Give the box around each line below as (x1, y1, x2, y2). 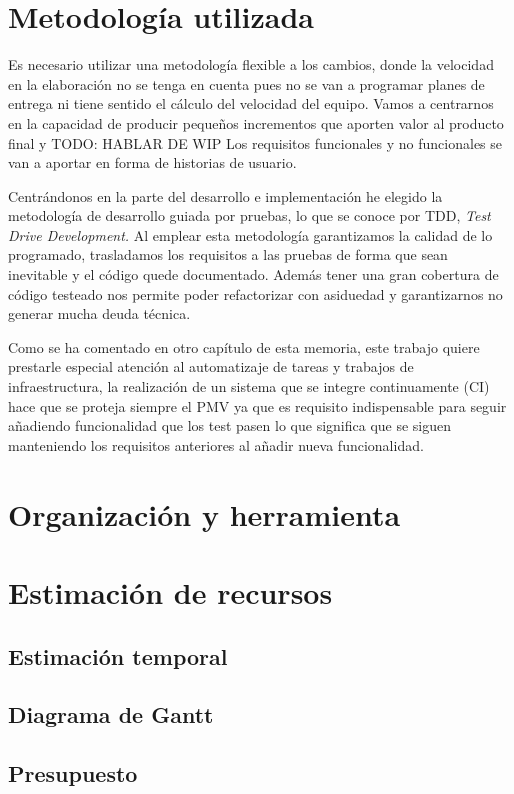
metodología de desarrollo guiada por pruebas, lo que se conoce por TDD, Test (8, 205, 491, 226)
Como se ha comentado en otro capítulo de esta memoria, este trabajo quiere (8, 336, 480, 357)
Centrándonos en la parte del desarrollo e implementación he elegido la (8, 185, 443, 206)
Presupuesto (8, 758, 138, 789)
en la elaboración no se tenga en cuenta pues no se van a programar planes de (8, 73, 485, 94)
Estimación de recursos (8, 571, 333, 612)
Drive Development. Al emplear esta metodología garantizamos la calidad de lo (8, 224, 493, 245)
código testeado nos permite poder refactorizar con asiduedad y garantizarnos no (8, 283, 503, 304)
